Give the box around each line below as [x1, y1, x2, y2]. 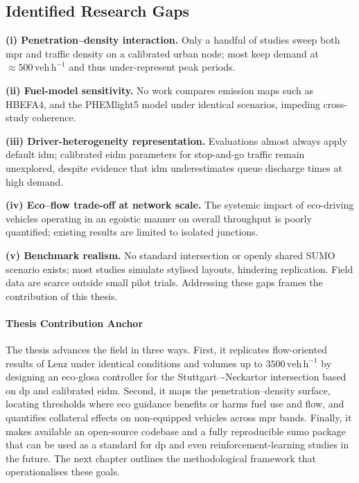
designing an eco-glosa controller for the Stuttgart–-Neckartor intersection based [6, 369, 347, 384]
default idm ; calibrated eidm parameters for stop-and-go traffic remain [6, 147, 305, 161]
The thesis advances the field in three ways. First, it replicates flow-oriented [6, 342, 327, 357]
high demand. [6, 174, 64, 188]
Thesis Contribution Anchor [6, 315, 143, 330]
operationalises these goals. [6, 464, 120, 479]
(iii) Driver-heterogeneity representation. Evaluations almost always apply [6, 133, 347, 148]
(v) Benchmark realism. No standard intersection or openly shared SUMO [6, 247, 335, 262]
